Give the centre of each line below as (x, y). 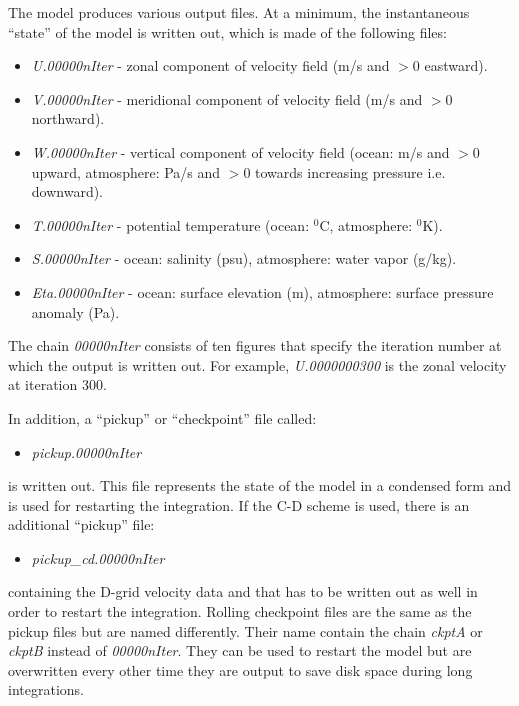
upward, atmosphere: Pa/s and (126, 171)
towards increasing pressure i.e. (350, 171)
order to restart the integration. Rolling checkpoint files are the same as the (240, 611)
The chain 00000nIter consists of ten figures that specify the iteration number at (255, 345)
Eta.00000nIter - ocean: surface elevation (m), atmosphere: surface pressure (262, 291)
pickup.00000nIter (86, 451)
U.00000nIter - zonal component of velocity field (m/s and (210, 65)
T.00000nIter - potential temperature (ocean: (170, 224)
